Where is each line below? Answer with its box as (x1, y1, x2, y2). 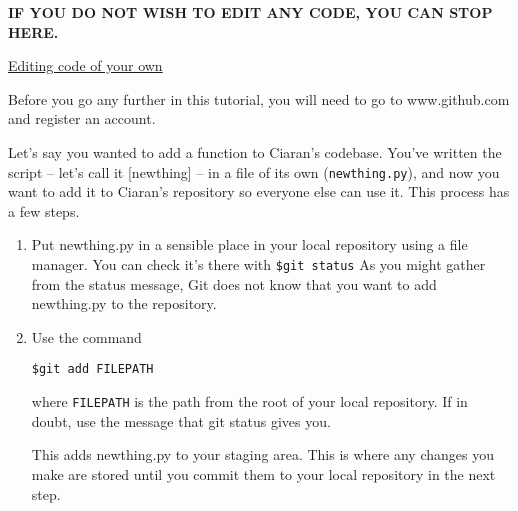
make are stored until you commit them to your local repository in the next (31, 463, 496, 484)
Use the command (31, 326, 142, 347)
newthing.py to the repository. (31, 293, 217, 314)
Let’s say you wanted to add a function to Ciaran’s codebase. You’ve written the (8, 141, 502, 162)
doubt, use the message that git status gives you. (31, 410, 331, 431)
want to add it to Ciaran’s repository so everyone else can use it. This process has (8, 181, 510, 202)
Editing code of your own (8, 55, 163, 76)
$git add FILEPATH (31, 362, 154, 377)
